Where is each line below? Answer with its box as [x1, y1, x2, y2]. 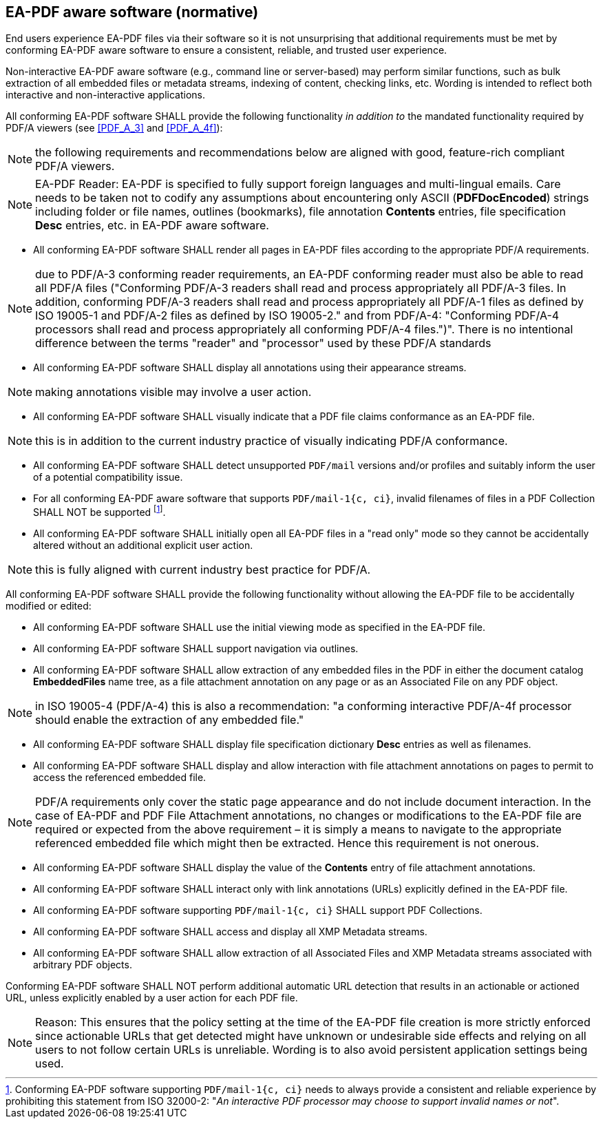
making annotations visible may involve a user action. [35, 385, 312, 399]
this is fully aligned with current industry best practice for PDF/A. [35, 563, 371, 577]
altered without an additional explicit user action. [33, 539, 253, 552]
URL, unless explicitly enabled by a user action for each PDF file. [6, 992, 298, 1004]
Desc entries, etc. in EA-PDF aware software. [35, 218, 269, 233]
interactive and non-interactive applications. [6, 89, 205, 101]
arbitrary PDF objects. [33, 959, 132, 971]
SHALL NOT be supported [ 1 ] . [33, 504, 166, 519]
